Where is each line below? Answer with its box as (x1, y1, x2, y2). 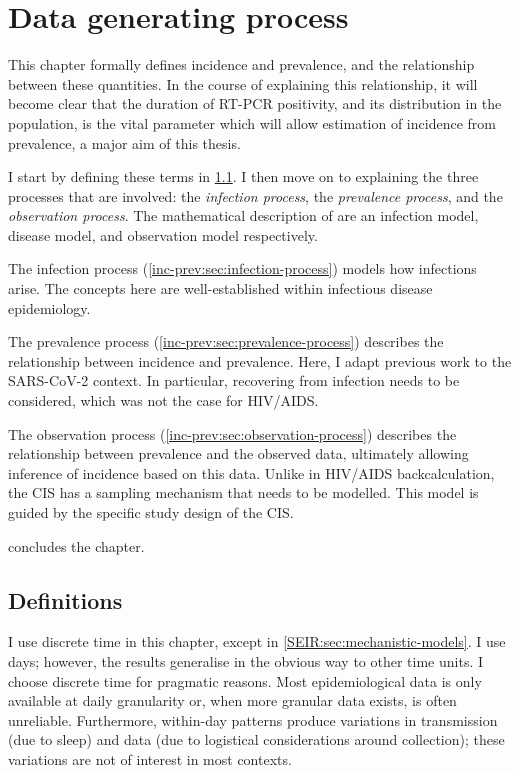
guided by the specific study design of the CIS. (8, 502, 294, 522)
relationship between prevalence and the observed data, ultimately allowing (8, 443, 469, 464)
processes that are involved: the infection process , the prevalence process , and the (8, 185, 503, 206)
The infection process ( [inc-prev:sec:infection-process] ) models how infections (8, 258, 477, 279)
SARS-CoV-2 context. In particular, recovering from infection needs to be (8, 370, 460, 391)
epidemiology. (8, 297, 91, 318)
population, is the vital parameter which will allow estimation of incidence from (8, 112, 496, 133)
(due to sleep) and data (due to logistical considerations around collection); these (8, 729, 505, 750)
